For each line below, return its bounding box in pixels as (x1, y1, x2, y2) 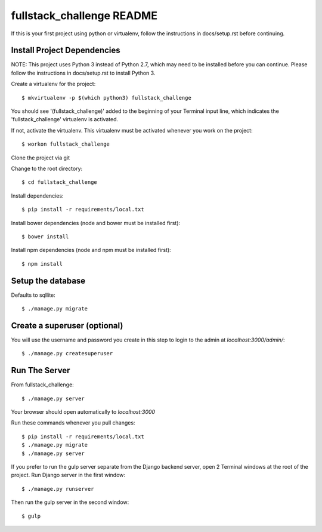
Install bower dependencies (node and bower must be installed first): (11, 219, 181, 226)
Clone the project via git (11, 154, 70, 161)
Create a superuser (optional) (11, 320, 123, 331)
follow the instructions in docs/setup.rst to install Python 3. (11, 69, 156, 76)
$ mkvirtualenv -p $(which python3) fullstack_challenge (21, 94, 192, 101)
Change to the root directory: (11, 165, 83, 172)
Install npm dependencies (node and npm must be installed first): (11, 247, 171, 254)
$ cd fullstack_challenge (21, 179, 98, 186)
